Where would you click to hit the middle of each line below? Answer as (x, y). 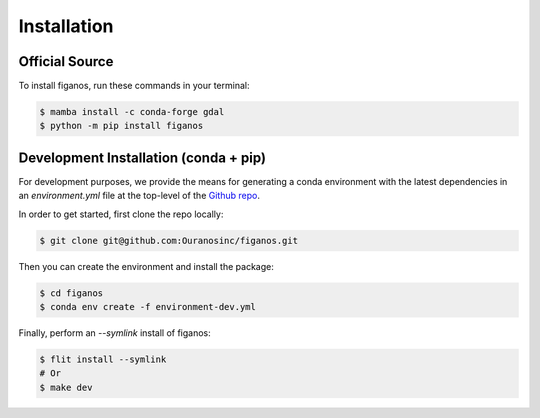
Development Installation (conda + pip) (142, 157)
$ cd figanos (71, 293)
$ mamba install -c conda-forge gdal (132, 112)
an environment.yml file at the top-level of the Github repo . (139, 196)
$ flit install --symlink (103, 359)
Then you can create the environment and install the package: (146, 266)
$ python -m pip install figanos (121, 126)
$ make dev (66, 387)
